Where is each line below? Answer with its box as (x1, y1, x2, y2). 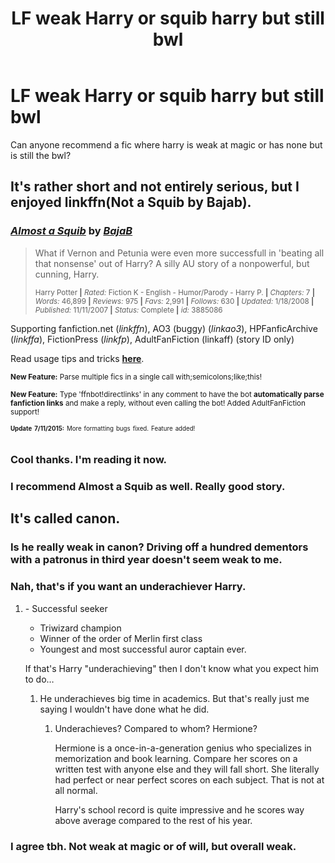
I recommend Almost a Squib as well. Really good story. (10, 480, 286, 494)
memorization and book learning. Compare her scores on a (54, 752, 298, 764)
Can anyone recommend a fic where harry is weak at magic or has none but (10, 138, 323, 151)
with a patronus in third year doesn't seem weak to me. (10, 553, 283, 567)
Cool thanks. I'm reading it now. (10, 453, 168, 467)
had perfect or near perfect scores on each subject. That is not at (54, 773, 325, 786)
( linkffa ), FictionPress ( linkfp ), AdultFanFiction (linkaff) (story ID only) (10, 333, 295, 345)
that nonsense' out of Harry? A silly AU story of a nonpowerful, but (34, 257, 310, 269)
